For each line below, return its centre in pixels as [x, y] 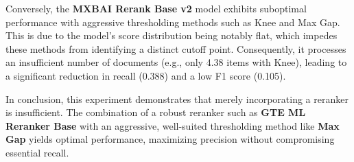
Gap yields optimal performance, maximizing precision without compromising [170, 139]
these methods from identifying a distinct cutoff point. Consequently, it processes [176, 48]
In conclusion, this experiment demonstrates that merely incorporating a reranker [177, 99]
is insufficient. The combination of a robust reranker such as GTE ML [156, 112]
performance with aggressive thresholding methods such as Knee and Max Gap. [173, 22]
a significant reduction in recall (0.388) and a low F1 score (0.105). [146, 75]
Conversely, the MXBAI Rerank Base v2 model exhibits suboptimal [156, 8]
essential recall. [37, 152]
